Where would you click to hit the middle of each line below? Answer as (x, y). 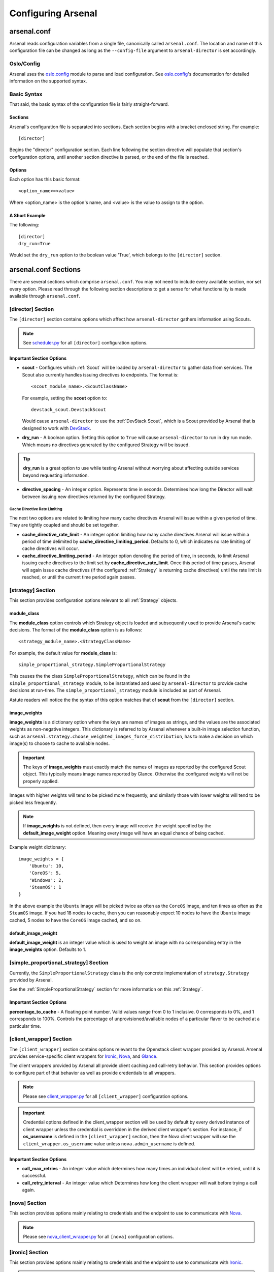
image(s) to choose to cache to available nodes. (60, 743)
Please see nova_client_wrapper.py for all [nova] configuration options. (99, 1237)
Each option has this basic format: (45, 179)
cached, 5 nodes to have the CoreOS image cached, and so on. (76, 920)
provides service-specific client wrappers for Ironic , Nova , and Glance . (83, 1056)
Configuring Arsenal (53, 13)
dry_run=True (35, 244)
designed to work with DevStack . (57, 428)
